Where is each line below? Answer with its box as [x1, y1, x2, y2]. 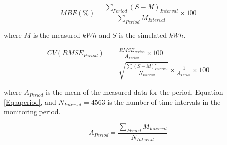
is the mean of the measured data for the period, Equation [45, 87, 223, 97]
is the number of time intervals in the [107, 96, 221, 107]
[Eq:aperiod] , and [4, 96, 56, 107]
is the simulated [119, 29, 167, 40]
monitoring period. [4, 106, 61, 116]
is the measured [33, 29, 80, 40]
